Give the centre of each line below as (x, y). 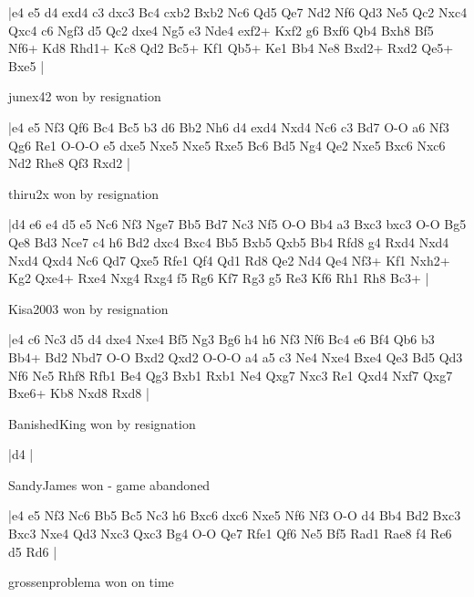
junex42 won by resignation (85, 96)
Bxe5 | (26, 65)
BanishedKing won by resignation (102, 423)
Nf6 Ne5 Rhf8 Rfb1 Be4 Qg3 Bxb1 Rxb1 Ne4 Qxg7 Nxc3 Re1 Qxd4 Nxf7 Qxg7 (231, 375)
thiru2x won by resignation (84, 193)
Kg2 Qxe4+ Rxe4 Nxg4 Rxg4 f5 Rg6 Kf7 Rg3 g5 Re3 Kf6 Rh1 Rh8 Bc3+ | (219, 278)
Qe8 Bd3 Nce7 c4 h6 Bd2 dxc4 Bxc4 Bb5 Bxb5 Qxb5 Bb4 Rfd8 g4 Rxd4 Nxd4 (229, 241)
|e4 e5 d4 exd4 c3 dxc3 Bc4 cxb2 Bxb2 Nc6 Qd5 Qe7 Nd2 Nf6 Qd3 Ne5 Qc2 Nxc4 (238, 12)
